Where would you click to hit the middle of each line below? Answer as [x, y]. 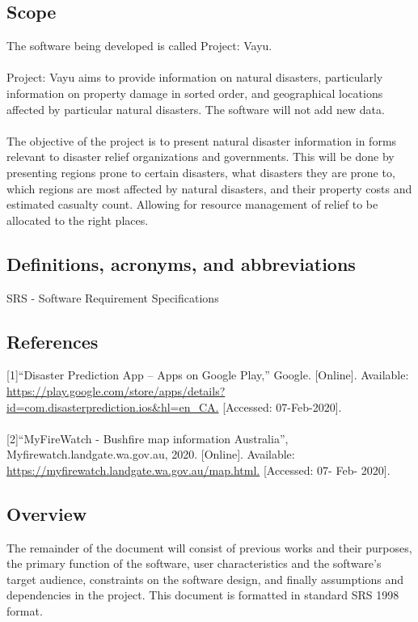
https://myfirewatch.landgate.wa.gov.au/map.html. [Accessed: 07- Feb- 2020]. [198, 470]
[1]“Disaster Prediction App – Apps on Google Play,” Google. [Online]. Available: [208, 375]
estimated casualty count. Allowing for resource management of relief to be [192, 204]
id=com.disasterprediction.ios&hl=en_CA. [113, 406]
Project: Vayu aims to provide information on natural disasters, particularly [195, 77]
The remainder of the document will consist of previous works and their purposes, [209, 547]
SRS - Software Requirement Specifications [113, 297]
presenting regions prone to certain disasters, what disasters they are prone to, [201, 172]
